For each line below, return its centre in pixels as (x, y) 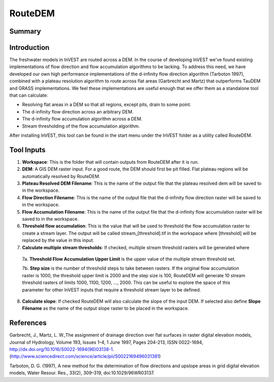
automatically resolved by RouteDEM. (61, 176)
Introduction (29, 48)
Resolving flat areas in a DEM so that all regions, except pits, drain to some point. (107, 105)
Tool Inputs (27, 150)
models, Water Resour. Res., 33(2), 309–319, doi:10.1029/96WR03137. (82, 373)
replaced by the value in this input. (58, 240)
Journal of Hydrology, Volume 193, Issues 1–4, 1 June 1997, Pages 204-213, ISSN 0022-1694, (106, 342)
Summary (25, 31)
